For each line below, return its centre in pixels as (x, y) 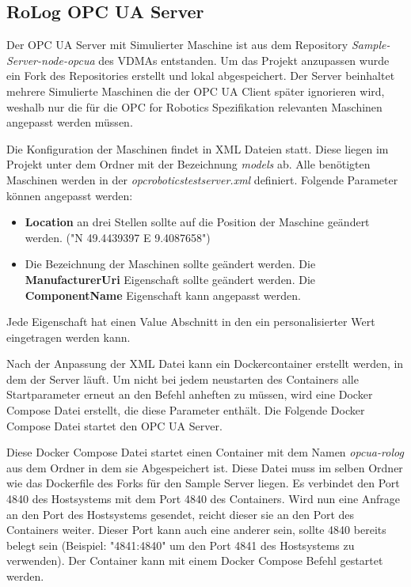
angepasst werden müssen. (70, 122)
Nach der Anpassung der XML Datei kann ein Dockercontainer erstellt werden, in (205, 364)
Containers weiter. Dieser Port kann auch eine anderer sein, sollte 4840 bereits (196, 530)
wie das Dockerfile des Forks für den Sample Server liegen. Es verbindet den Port (203, 483)
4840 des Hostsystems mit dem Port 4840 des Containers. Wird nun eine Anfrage (204, 499)
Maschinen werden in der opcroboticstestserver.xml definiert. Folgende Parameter (202, 179)
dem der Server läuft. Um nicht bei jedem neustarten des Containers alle (183, 379)
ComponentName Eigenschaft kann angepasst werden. (163, 295)
